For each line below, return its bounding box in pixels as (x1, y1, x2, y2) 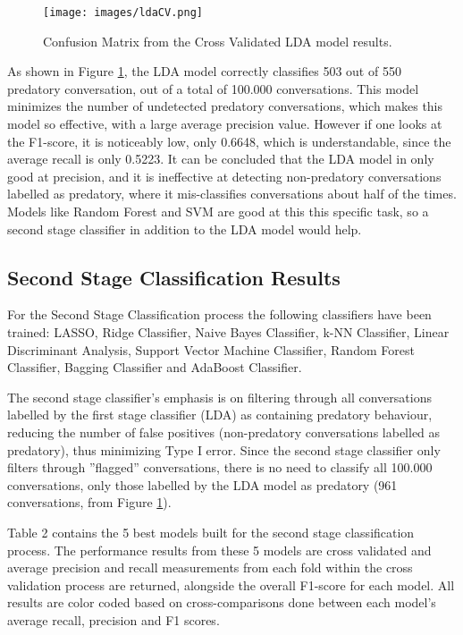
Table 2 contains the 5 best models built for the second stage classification (7, 522, 415, 541)
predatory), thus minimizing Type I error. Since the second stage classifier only (7, 440, 441, 459)
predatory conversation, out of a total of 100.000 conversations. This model (7, 79, 419, 97)
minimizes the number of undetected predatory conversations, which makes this (7, 97, 443, 115)
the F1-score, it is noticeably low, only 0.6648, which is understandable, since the (7, 131, 451, 150)
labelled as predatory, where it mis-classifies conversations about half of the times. (7, 184, 457, 203)
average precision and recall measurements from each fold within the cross (7, 558, 413, 577)
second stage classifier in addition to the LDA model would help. (7, 219, 362, 238)
